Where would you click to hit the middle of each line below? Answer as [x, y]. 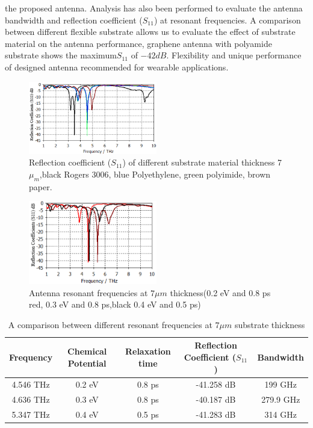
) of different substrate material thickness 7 [202, 162]
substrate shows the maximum [61, 55]
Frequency [31, 357]
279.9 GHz [281, 399]
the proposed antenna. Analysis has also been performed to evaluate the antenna [154, 8]
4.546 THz [31, 384]
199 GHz [280, 384]
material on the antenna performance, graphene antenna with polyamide [138, 43]
